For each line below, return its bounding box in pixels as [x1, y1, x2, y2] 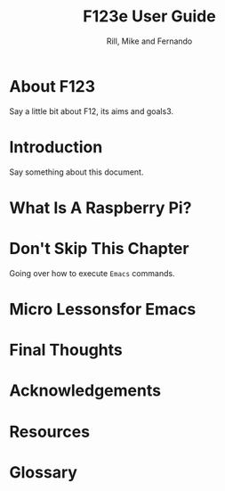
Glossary [9, 462, 78, 482]
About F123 [9, 76, 96, 96]
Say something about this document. [9, 167, 144, 177]
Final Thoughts [9, 340, 123, 360]
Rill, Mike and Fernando [106, 36, 193, 46]
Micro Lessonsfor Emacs [9, 299, 197, 319]
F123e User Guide [83, 6, 216, 27]
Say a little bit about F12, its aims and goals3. [9, 105, 174, 117]
